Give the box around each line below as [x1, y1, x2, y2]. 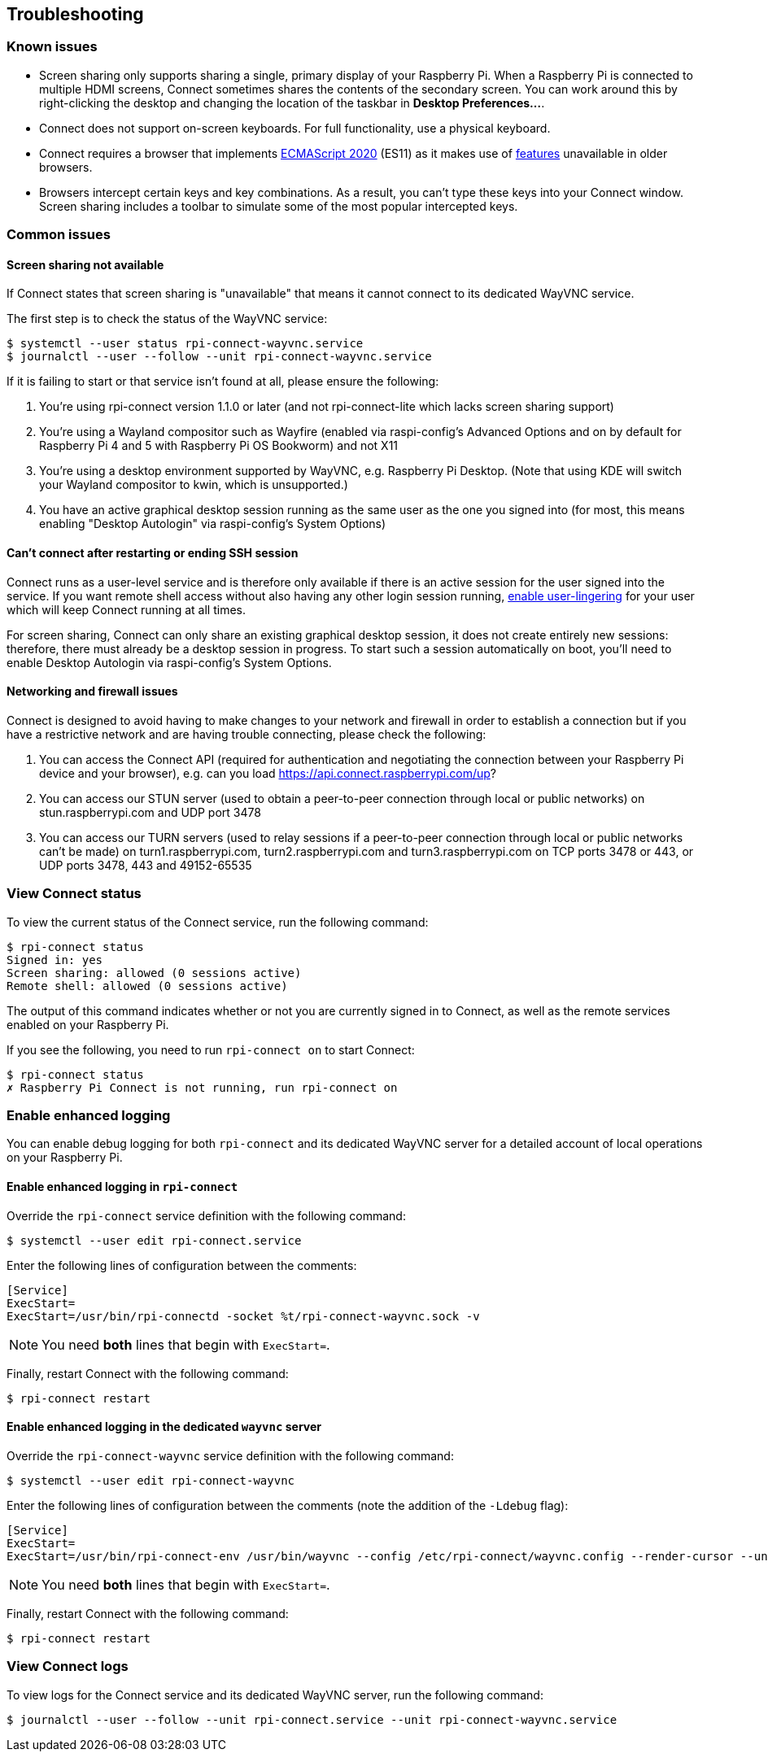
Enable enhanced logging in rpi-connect [7, 1179, 238, 1193]
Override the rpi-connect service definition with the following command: [7, 1208, 406, 1223]
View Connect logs [7, 1658, 129, 1675]
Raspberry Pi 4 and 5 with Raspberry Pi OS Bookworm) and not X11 [39, 438, 399, 453]
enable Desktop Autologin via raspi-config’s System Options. [7, 655, 332, 670]
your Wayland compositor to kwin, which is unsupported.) [39, 478, 348, 492]
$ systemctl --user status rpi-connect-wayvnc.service [7, 337, 364, 351]
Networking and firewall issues [7, 684, 178, 699]
